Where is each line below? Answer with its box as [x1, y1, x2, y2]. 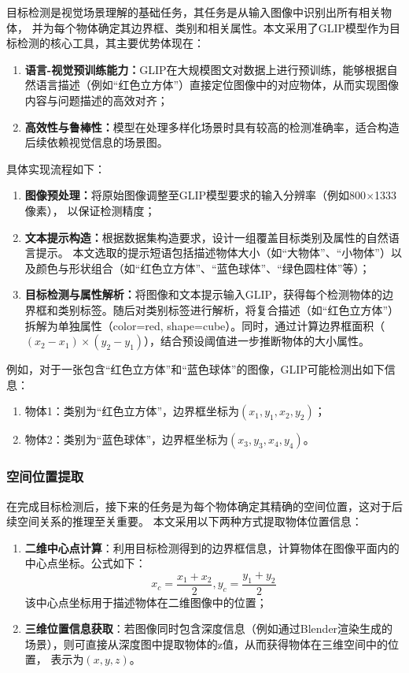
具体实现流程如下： [6, 160, 105, 177]
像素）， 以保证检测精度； [24, 202, 156, 218]
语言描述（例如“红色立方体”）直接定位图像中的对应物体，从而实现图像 [35, 76, 400, 93]
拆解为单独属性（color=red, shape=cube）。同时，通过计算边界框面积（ [24, 317, 385, 333]
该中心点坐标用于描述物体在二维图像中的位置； [24, 593, 267, 610]
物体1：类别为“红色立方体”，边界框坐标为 [24, 403, 240, 419]
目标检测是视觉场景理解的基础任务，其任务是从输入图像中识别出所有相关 [6, 4, 381, 20]
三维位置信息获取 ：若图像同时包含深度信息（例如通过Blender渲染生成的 [24, 620, 393, 637]
